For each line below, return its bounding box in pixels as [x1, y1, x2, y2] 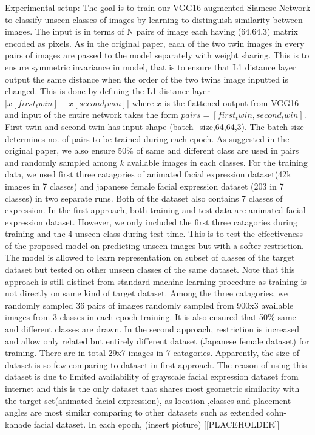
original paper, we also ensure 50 [5, 144, 127, 157]
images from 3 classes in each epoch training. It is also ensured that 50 [5, 310, 268, 323]
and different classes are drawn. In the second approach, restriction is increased [5, 323, 299, 335]
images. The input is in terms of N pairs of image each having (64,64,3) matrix [5, 25, 299, 38]
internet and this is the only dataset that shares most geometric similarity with [5, 382, 300, 394]
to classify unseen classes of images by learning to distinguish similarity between [5, 13, 303, 26]
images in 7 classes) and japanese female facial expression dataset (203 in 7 [5, 179, 284, 192]
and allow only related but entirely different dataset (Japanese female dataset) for [5, 334, 310, 347]
